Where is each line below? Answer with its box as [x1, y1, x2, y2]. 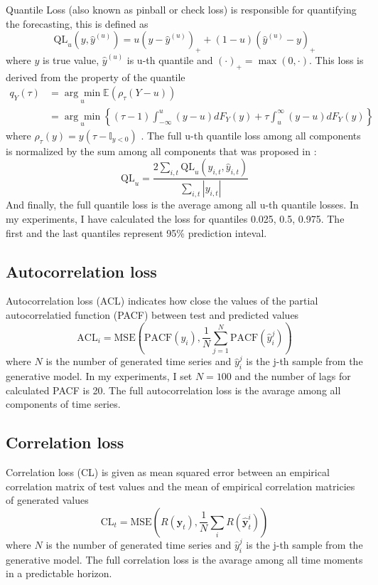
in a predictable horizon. [6, 566, 112, 581]
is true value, [43, 52, 99, 67]
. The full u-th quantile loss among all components [141, 127, 361, 142]
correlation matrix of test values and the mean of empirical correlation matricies [6, 478, 355, 493]
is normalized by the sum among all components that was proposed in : [6, 143, 317, 158]
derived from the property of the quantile [6, 69, 185, 84]
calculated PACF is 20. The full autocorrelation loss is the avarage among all [6, 382, 341, 397]
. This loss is [308, 52, 364, 67]
